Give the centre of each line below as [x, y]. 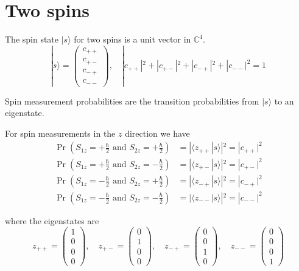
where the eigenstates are [52, 220]
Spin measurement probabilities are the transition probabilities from [132, 101]
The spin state [32, 39]
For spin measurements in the [60, 133]
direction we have [157, 133]
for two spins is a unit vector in [132, 39]
